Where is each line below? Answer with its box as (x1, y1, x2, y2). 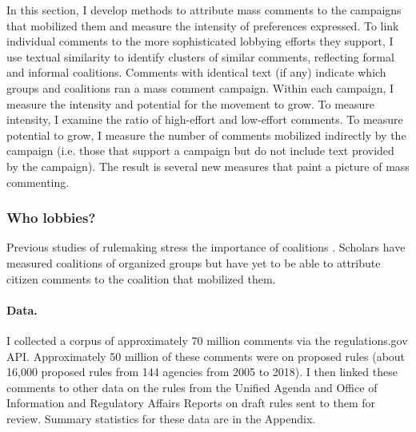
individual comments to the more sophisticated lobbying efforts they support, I (6, 33, 394, 50)
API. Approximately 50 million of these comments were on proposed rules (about (6, 347, 406, 364)
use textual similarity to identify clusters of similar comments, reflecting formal (6, 48, 394, 65)
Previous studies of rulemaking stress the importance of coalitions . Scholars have (6, 239, 406, 256)
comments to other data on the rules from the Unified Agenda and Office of (6, 378, 378, 395)
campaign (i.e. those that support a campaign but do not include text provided (6, 142, 394, 159)
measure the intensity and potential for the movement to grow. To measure (6, 95, 375, 112)
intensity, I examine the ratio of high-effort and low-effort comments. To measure (6, 111, 403, 128)
